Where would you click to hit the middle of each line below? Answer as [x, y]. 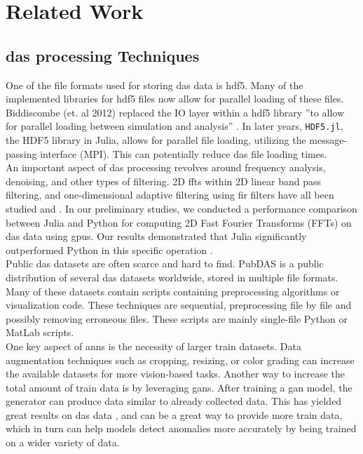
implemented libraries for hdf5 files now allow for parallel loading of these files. [175, 99]
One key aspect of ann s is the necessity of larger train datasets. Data [153, 346]
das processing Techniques [103, 55]
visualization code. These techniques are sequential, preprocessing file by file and [179, 305]
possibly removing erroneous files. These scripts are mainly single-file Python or [177, 318]
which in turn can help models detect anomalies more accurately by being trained [181, 428]
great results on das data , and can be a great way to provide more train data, [174, 414]
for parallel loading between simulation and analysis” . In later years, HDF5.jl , [174, 126]
